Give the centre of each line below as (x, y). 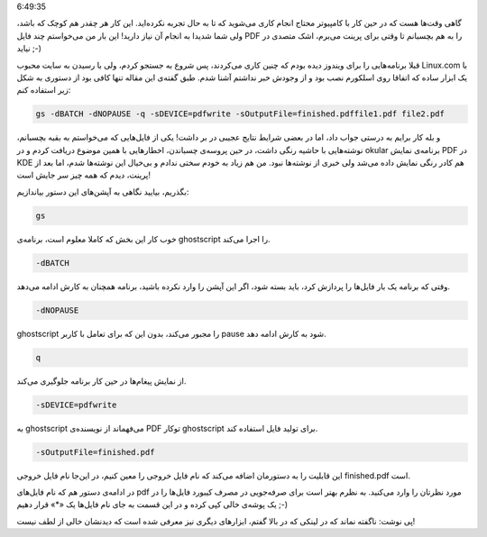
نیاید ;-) (29, 49)
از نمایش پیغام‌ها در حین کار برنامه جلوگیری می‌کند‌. (101, 381)
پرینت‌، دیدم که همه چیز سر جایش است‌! (83, 175)
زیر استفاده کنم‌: (44, 90)
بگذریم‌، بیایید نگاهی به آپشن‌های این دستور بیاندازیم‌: (103, 191)
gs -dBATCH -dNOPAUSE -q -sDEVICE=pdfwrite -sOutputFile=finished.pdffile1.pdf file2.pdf (240, 114)
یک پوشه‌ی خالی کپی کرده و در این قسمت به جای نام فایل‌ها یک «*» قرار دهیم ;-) (152, 505)
